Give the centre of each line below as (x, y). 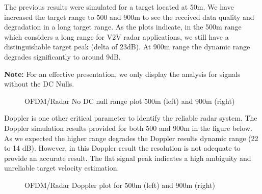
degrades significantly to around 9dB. (62, 56)
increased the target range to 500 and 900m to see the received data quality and (129, 17)
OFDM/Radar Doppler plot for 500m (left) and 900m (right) (120, 185)
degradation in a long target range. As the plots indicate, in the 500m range (123, 27)
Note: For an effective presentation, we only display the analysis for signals (122, 74)
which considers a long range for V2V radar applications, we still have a (116, 36)
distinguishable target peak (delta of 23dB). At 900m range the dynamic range (127, 47)
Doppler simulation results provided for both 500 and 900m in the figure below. (128, 128)
